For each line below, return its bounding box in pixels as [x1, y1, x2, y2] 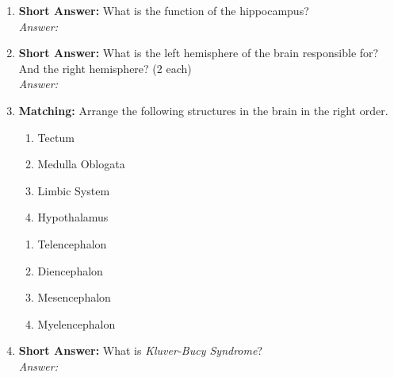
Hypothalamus [37, 209, 109, 225]
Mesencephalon [37, 289, 111, 306]
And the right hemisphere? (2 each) [18, 60, 192, 76]
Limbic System [37, 182, 110, 198]
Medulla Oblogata [37, 156, 125, 172]
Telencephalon [37, 235, 107, 252]
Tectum [37, 129, 75, 145]
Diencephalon [37, 262, 103, 279]
